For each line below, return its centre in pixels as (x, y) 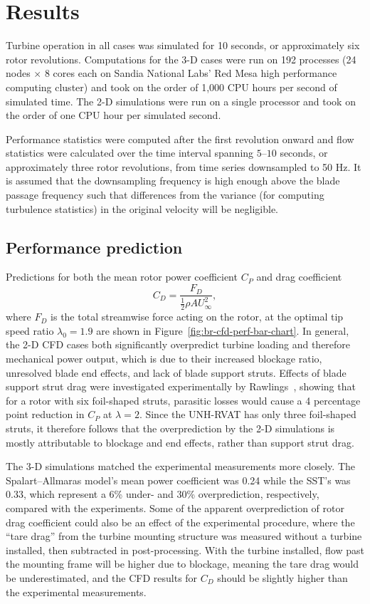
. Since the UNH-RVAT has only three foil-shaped (248, 414)
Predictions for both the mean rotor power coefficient (122, 277)
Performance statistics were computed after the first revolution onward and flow (180, 139)
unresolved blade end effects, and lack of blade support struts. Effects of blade (176, 372)
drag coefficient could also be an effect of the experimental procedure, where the (180, 522)
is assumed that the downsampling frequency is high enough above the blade (173, 181)
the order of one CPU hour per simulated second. (113, 115)
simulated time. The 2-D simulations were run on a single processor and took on (181, 101)
